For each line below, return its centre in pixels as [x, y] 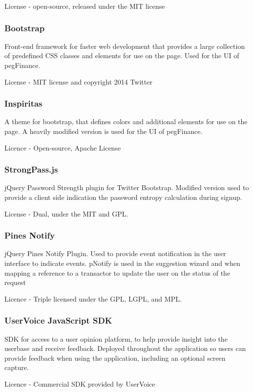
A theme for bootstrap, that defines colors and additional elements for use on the [126, 121]
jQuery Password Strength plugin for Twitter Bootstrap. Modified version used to [127, 187]
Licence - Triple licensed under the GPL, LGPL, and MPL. [93, 298]
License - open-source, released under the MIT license [85, 6]
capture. [17, 367]
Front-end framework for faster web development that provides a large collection [125, 46]
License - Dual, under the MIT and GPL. [66, 213]
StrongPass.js [31, 169]
